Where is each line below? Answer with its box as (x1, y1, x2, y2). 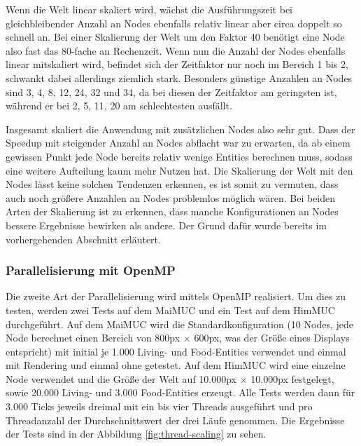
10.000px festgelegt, (250, 371, 334, 386)
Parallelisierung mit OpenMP (6, 262, 176, 279)
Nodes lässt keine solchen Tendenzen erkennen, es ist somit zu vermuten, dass (6, 177, 339, 191)
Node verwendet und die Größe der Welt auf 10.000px (6, 371, 237, 386)
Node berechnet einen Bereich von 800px (6, 330, 180, 345)
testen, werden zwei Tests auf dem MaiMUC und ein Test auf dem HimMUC (6, 302, 335, 317)
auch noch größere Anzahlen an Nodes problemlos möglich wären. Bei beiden (6, 190, 336, 205)
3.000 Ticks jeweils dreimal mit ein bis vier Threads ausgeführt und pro (6, 399, 313, 414)
